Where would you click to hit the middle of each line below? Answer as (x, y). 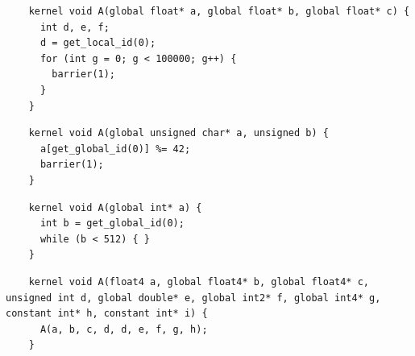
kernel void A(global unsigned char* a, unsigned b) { (178, 133)
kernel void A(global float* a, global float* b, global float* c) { (219, 11)
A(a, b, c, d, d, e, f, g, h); (124, 329)
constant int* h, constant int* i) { (107, 314)
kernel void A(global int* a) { (115, 207)
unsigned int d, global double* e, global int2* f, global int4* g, (193, 298)
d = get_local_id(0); (98, 43)
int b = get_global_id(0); (112, 224)
